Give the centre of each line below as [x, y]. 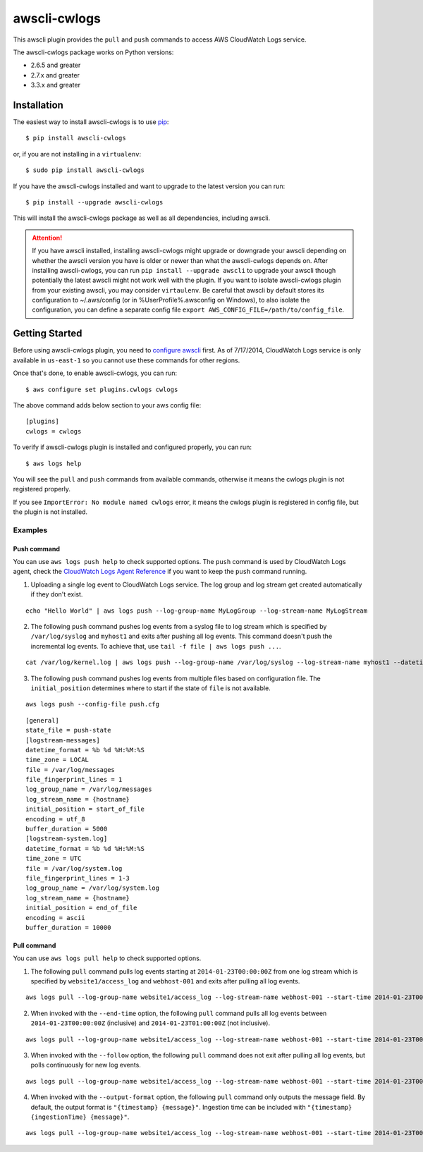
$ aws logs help [54, 463]
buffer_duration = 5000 [67, 829]
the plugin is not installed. [50, 512]
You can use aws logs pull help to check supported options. [107, 958]
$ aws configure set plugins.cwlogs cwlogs [102, 389]
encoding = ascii [55, 918]
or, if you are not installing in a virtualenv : [77, 154]
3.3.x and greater [56, 85]
